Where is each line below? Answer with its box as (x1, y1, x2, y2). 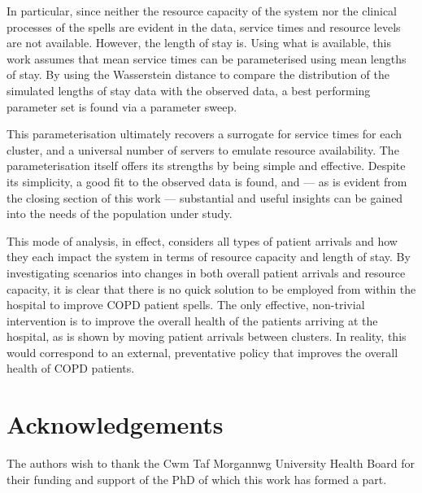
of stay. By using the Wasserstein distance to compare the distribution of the (7, 66, 390, 83)
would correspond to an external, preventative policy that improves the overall (7, 343, 398, 360)
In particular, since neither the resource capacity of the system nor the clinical (7, 2, 398, 19)
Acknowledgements (7, 408, 224, 441)
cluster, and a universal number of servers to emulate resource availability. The (7, 141, 399, 158)
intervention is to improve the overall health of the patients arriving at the (7, 312, 378, 329)
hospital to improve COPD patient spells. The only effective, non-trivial (7, 296, 365, 313)
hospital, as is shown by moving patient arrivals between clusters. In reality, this (7, 328, 407, 345)
